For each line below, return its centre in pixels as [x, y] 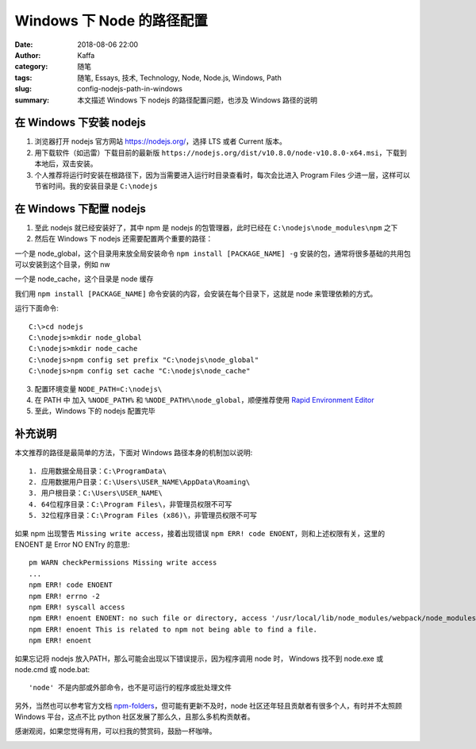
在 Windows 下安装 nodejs [81, 123]
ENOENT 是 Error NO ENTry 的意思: [72, 544]
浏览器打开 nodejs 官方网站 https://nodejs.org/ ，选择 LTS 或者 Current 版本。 [161, 141]
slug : [23, 89]
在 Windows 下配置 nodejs [81, 208]
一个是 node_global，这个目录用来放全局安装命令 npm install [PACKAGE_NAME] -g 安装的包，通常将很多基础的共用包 [213, 253]
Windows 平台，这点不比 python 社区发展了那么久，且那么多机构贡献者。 [134, 717]
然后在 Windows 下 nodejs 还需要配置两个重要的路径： [124, 239]
